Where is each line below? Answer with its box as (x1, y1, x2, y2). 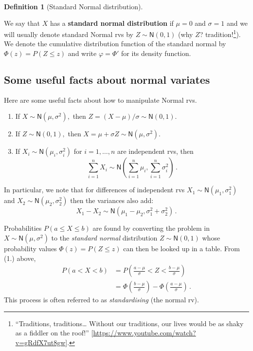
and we (226, 18, 248, 28)
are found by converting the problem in (92, 223, 210, 233)
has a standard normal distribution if (50, 18, 174, 28)
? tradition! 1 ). (199, 28, 241, 39)
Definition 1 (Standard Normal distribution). (4, 1, 143, 11)
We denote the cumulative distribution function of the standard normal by (4, 38, 226, 49)
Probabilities (4, 223, 42, 233)
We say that (4, 18, 40, 28)
